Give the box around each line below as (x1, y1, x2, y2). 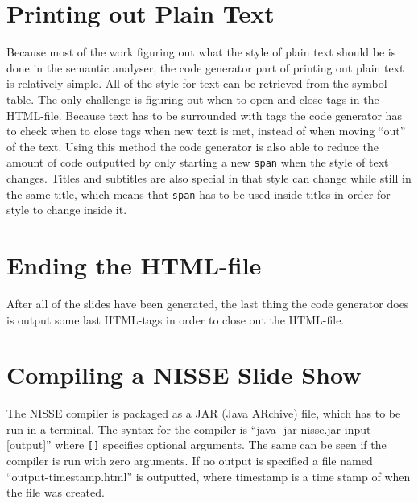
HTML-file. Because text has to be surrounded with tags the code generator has (6, 106, 402, 123)
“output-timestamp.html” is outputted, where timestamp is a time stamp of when (6, 468, 411, 484)
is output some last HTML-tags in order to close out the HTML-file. (6, 311, 345, 328)
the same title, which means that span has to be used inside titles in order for (6, 185, 391, 202)
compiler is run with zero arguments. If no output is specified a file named (6, 452, 373, 469)
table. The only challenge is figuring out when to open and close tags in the (6, 90, 379, 107)
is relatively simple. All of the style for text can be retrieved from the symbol (6, 75, 387, 92)
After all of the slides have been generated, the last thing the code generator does (6, 295, 409, 311)
